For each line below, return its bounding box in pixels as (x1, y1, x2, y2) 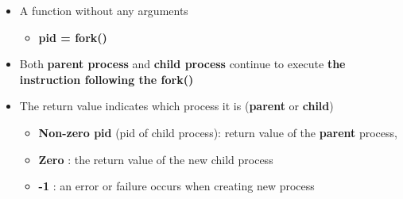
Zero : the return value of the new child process (38, 151, 273, 167)
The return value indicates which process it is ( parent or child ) (19, 98, 334, 114)
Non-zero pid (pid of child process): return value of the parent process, (38, 124, 397, 140)
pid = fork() (38, 29, 107, 45)
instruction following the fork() (19, 71, 194, 87)
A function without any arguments (19, 2, 188, 18)
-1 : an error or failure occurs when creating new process (38, 178, 315, 194)
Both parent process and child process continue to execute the (19, 55, 346, 72)
